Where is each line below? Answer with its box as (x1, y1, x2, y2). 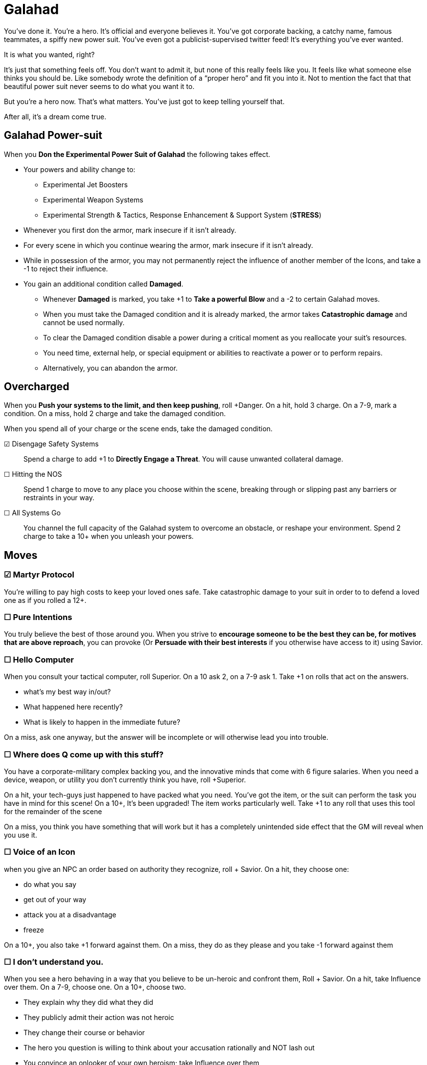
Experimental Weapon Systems (43, 195, 144, 204)
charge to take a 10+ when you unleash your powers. (23, 532, 194, 541)
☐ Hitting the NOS (4, 470, 62, 479)
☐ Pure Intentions (4, 612, 72, 622)
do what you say (23, 880, 77, 888)
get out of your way (23, 895, 86, 904)
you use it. (4, 830, 37, 839)
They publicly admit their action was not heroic (23, 1013, 174, 1022)
